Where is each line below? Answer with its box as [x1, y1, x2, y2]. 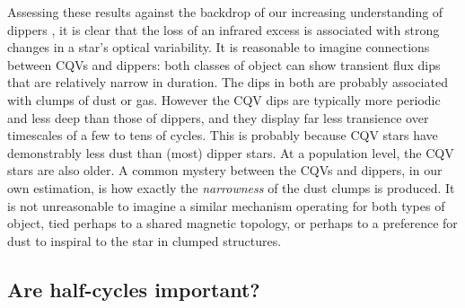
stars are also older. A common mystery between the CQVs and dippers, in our [7, 161, 443, 180]
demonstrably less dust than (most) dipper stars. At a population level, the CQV [7, 143, 454, 162]
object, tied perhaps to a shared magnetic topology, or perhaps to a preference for [7, 214, 458, 233]
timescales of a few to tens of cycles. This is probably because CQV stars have [7, 126, 438, 145]
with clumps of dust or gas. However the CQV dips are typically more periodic [7, 90, 441, 109]
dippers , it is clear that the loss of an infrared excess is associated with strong [7, 20, 440, 39]
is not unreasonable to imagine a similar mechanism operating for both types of [7, 196, 445, 215]
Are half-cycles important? [7, 275, 260, 303]
